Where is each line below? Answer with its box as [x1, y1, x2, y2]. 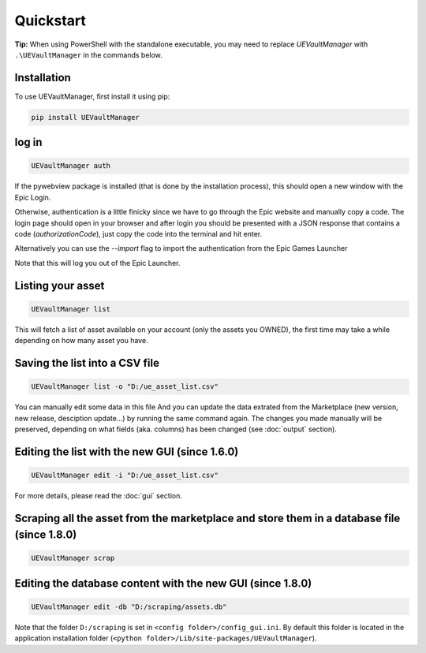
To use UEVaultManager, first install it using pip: [14, 91, 170, 101]
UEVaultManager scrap [31, 554, 115, 563]
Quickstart [14, 12, 87, 29]
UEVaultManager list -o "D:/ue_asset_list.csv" [31, 382, 219, 391]
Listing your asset [14, 278, 105, 292]
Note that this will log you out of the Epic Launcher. [14, 258, 181, 267]
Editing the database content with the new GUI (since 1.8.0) [14, 577, 312, 590]
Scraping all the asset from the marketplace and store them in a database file [14, 511, 401, 524]
